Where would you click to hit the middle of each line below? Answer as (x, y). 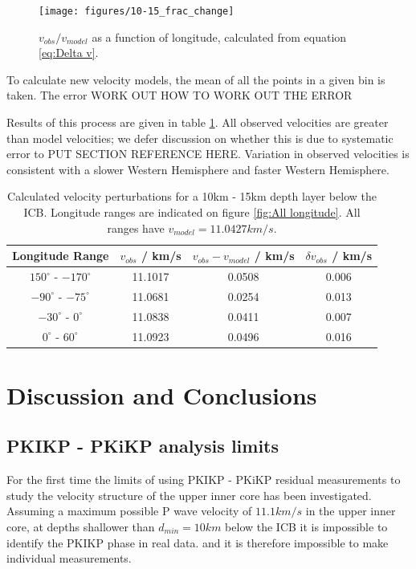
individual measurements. (69, 558)
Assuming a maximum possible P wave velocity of (129, 511)
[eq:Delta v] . (69, 53)
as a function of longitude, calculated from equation (219, 37)
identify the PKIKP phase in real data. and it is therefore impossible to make (198, 542)
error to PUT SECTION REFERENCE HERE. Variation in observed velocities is (208, 154)
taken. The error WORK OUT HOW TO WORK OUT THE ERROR (179, 95)
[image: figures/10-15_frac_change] (137, 11)
